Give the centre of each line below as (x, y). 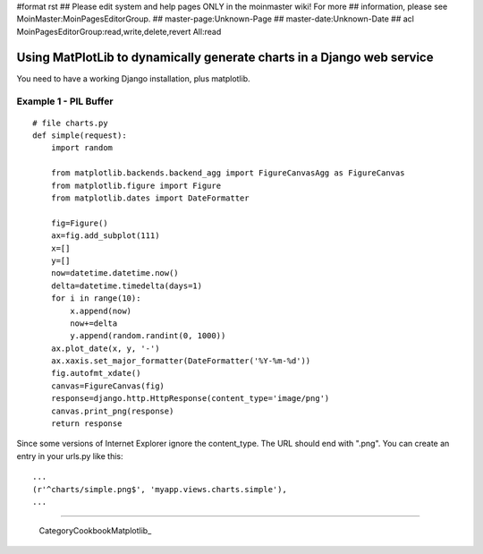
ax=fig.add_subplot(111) (105, 236)
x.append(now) (101, 311)
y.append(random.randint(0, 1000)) (148, 336)
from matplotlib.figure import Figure (136, 185)
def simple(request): (80, 136)
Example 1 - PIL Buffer (65, 101)
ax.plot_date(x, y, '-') (105, 348)
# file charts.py (70, 123)
